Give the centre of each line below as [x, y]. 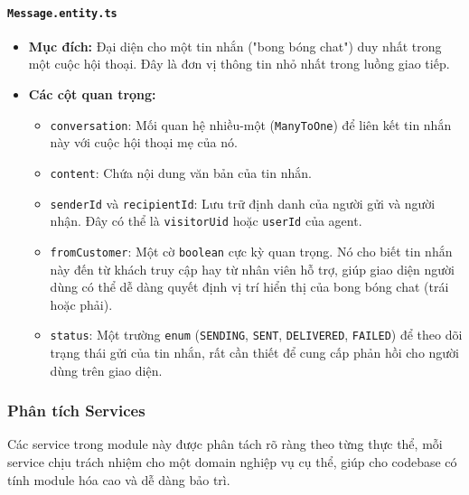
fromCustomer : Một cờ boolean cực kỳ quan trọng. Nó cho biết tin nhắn [251, 251]
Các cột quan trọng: [92, 94]
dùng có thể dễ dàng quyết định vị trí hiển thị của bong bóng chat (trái [249, 287]
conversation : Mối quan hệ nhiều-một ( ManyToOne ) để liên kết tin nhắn [251, 124]
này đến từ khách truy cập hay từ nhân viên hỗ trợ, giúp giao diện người [252, 269]
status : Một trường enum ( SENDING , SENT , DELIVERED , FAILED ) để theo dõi [256, 335]
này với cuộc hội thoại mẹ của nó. [144, 142]
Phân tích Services [76, 411]
